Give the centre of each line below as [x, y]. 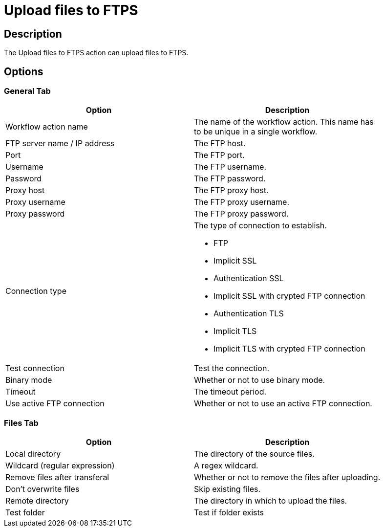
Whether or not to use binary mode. [260, 380]
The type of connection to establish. [260, 226]
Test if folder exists [229, 513]
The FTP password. [230, 179]
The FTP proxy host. [231, 190]
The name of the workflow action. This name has [284, 122]
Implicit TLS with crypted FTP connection [289, 349]
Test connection [35, 368]
